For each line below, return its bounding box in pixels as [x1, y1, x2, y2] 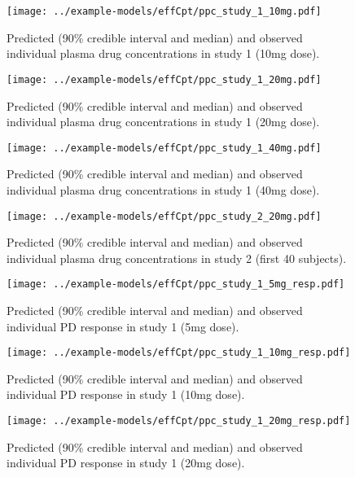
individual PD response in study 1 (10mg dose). [7, 386, 245, 403]
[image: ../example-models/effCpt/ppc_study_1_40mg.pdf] [7, 142, 322, 154]
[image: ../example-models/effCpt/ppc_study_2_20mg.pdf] [7, 210, 322, 222]
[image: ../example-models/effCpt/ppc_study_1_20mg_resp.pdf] [7, 415, 351, 427]
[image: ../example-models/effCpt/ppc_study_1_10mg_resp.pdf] [7, 347, 351, 359]
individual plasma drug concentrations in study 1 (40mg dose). [7, 181, 320, 198]
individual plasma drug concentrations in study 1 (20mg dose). [7, 113, 320, 130]
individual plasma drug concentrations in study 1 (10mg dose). [7, 45, 320, 62]
